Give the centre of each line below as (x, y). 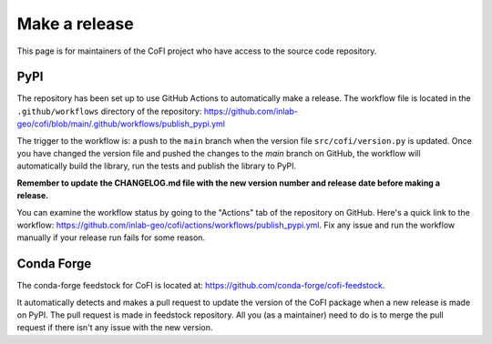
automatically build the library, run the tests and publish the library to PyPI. (157, 166)
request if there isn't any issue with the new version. (115, 328)
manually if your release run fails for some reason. (111, 238)
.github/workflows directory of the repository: (109, 111)
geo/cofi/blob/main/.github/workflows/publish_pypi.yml (121, 124)
